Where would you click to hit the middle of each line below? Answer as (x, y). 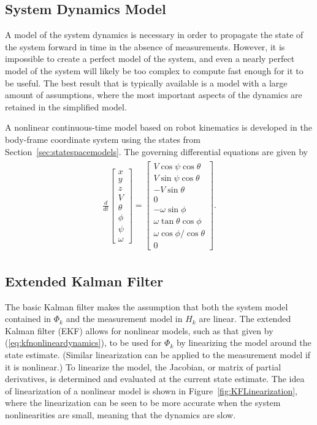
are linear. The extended (245, 319)
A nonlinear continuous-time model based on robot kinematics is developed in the (158, 127)
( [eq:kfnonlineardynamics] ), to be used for (83, 343)
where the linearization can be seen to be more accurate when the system (143, 403)
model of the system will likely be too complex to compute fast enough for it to (154, 70)
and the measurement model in (124, 319)
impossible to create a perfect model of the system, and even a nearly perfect (150, 59)
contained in (28, 319)
